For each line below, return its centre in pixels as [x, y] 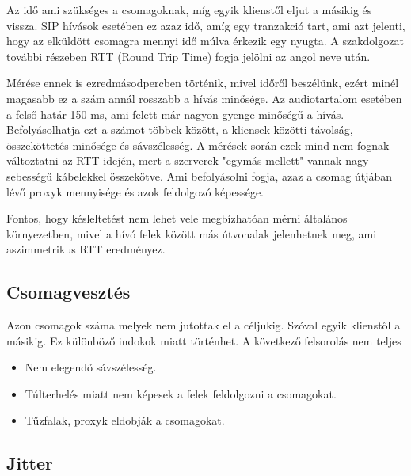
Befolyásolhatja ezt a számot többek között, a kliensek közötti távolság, [180, 129]
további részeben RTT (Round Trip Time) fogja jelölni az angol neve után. [188, 56]
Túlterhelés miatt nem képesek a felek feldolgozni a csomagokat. [181, 393]
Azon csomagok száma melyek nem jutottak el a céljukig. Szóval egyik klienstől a [204, 325]
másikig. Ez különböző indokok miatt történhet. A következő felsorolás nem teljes [204, 340]
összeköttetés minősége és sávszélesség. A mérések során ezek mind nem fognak [198, 145]
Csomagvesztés [68, 292]
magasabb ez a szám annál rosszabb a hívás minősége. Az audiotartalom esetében [204, 98]
